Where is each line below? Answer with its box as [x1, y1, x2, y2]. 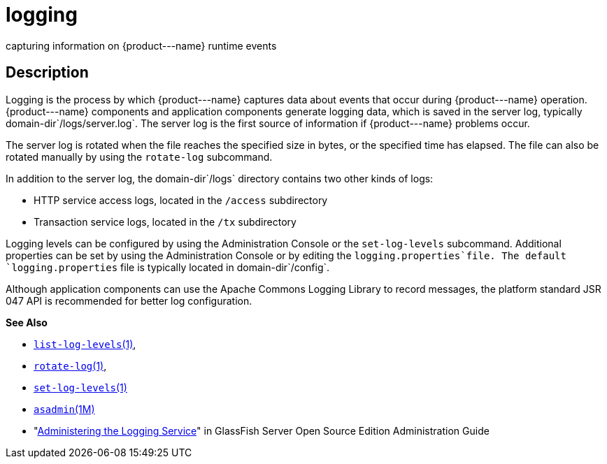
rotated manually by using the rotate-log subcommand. [6, 150, 273, 163]
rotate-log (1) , [34, 359, 107, 372]
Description [6, 64, 89, 82]
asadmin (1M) [34, 403, 95, 415]
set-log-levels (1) [34, 381, 127, 393]
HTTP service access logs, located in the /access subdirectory [34, 194, 328, 206]
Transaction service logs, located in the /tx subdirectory [34, 215, 297, 228]
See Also [6, 316, 48, 328]
